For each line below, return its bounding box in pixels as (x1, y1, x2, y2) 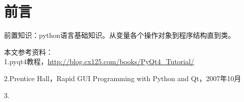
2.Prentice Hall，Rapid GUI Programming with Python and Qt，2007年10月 (4, 73, 242, 83)
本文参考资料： (4, 46, 53, 57)
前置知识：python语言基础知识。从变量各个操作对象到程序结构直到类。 (4, 30, 235, 40)
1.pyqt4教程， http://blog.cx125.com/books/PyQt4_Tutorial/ (4, 56, 195, 67)
